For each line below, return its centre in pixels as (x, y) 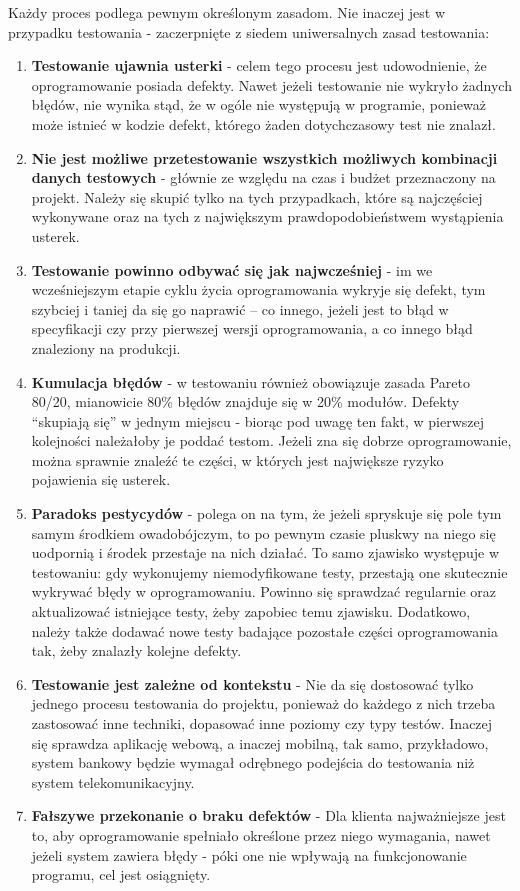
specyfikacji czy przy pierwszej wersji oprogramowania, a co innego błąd (252, 328)
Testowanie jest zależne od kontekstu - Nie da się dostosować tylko (252, 683)
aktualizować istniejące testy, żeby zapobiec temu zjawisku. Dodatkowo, (251, 611)
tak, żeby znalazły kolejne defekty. (136, 650)
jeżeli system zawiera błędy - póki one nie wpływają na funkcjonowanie (249, 854)
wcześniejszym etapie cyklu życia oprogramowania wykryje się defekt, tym (258, 289)
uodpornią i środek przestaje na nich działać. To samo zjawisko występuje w (265, 552)
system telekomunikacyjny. (113, 781)
